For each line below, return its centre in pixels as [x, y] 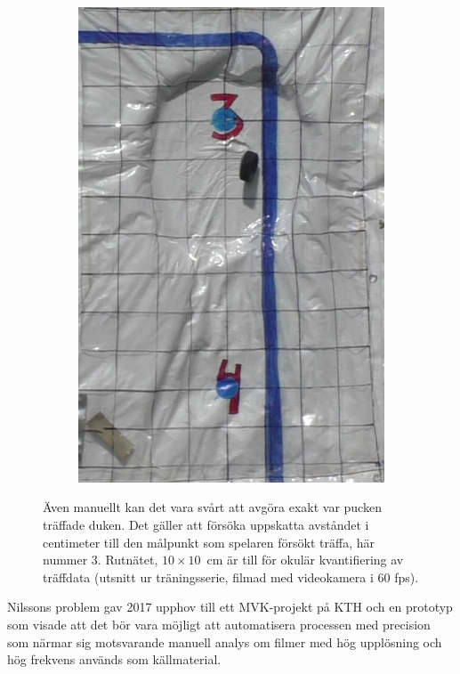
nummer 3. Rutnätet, [101, 560]
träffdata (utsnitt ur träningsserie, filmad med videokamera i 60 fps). [231, 577]
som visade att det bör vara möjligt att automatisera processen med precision [219, 624]
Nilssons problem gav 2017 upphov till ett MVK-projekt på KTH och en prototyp [230, 607]
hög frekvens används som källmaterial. [114, 659]
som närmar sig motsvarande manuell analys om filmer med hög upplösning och [225, 642]
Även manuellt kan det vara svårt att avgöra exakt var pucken [212, 507]
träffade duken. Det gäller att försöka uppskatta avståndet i [206, 524]
